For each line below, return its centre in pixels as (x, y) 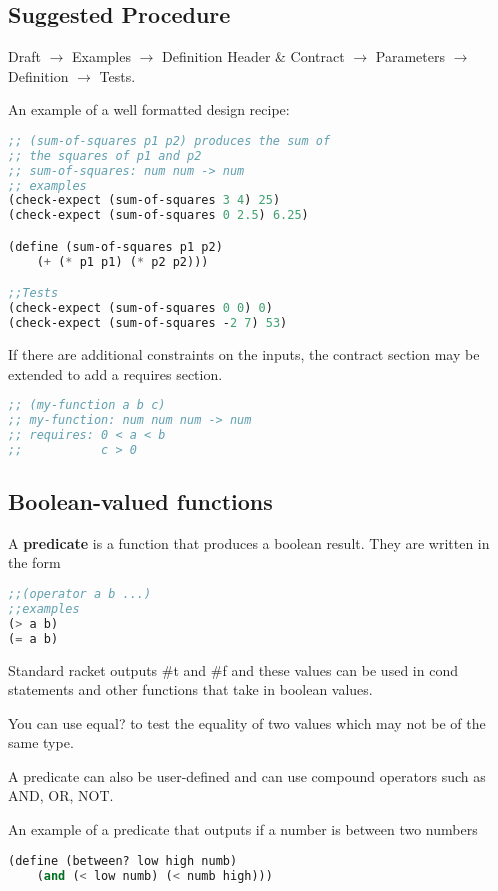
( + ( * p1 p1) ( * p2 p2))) (122, 261)
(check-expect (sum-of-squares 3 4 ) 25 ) (144, 200)
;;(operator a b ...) (80, 594)
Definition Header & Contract (253, 56)
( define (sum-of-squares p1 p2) (115, 246)
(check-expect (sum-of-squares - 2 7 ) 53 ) (148, 323)
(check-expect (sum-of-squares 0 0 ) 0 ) (140, 308)
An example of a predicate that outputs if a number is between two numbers (243, 829)
